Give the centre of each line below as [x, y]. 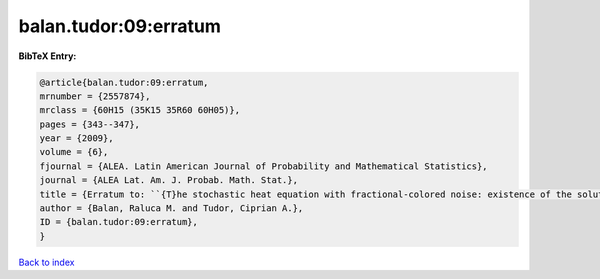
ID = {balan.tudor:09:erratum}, [119, 222]
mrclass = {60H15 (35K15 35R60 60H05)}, [139, 110]
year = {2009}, [76, 138]
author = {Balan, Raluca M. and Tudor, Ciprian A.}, [171, 208]
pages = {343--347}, [89, 124]
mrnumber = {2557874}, [95, 96]
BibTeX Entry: [47, 56]
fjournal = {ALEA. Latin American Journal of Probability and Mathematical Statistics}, [264, 166]
